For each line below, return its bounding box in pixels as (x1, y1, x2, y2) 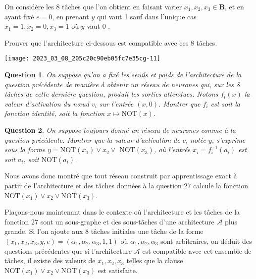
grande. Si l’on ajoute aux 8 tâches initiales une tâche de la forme (4, 226, 204, 236)
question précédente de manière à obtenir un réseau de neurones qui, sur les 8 (4, 79, 240, 89)
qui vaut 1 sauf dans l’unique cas (97, 11, 197, 21)
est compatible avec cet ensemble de (142, 245, 252, 256)
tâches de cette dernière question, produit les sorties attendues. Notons (4, 89, 218, 99)
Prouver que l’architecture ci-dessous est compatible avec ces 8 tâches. (4, 37, 217, 48)
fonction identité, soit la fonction (4, 108, 105, 118)
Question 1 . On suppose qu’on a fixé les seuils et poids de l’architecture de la (4, 69, 242, 80)
